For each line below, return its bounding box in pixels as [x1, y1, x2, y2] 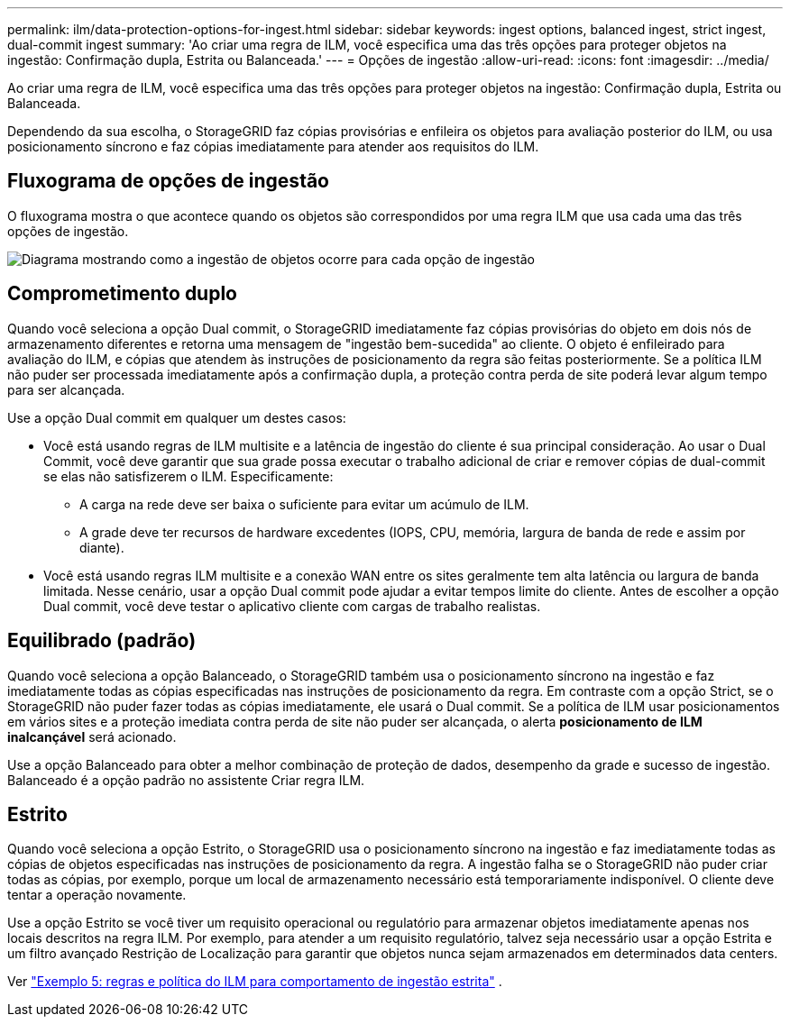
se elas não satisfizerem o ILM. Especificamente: [43, 468, 334, 484]
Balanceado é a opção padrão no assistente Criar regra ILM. [7, 772, 365, 788]
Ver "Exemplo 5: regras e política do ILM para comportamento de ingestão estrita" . [7, 974, 502, 990]
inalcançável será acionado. [7, 728, 177, 745]
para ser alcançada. [7, 381, 125, 398]
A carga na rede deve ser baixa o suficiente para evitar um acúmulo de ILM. [79, 496, 529, 512]
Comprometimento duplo [7, 282, 237, 306]
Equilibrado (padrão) [7, 629, 197, 653]
